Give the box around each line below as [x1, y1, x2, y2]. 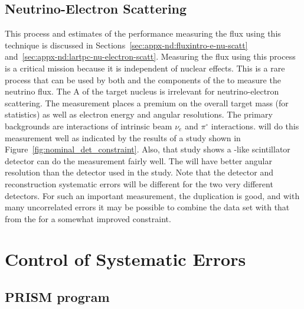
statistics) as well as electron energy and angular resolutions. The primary [5, 108, 273, 121]
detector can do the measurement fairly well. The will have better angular [5, 154, 272, 167]
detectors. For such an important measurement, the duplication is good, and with [5, 189, 300, 201]
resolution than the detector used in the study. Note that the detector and [5, 166, 273, 178]
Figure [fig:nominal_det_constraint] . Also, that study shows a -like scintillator [5, 143, 290, 155]
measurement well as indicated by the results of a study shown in [5, 131, 241, 144]
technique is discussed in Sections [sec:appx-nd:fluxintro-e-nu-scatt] [5, 38, 248, 51]
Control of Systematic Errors [5, 247, 246, 271]
